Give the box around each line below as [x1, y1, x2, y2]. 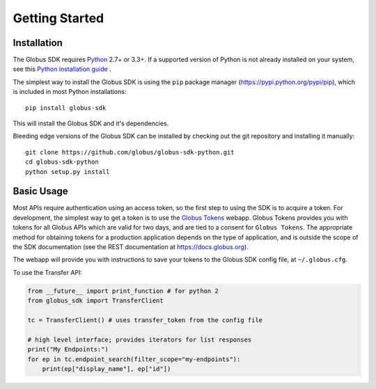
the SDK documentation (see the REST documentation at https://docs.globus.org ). [13, 243, 249, 251]
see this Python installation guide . [13, 65, 111, 73]
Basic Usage [13, 185, 68, 198]
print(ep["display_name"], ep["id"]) [42, 365, 171, 372]
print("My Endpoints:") [27, 345, 109, 354]
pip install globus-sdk [25, 104, 107, 111]
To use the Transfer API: [13, 268, 83, 276]
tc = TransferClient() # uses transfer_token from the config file [27, 316, 263, 324]
